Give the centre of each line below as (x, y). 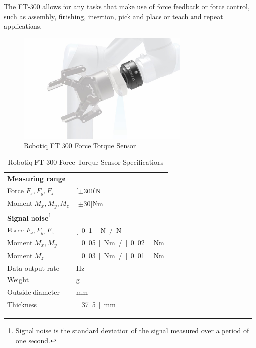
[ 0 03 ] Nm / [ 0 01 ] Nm (120, 255)
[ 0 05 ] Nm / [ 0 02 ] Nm (120, 243)
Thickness (22, 304)
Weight (18, 280)
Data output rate (33, 267)
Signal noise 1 (30, 217)
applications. (23, 26)
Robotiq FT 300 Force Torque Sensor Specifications (86, 162)
